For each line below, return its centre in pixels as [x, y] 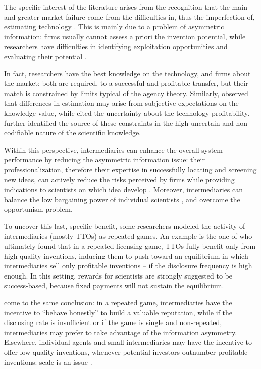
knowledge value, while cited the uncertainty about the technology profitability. [127, 112]
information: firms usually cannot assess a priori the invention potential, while [125, 36]
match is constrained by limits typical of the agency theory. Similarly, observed [126, 93]
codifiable [19, 133]
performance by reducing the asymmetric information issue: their [105, 159]
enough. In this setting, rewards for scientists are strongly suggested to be [118, 275]
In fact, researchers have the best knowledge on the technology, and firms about [127, 73]
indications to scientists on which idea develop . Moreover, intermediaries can [124, 189]
